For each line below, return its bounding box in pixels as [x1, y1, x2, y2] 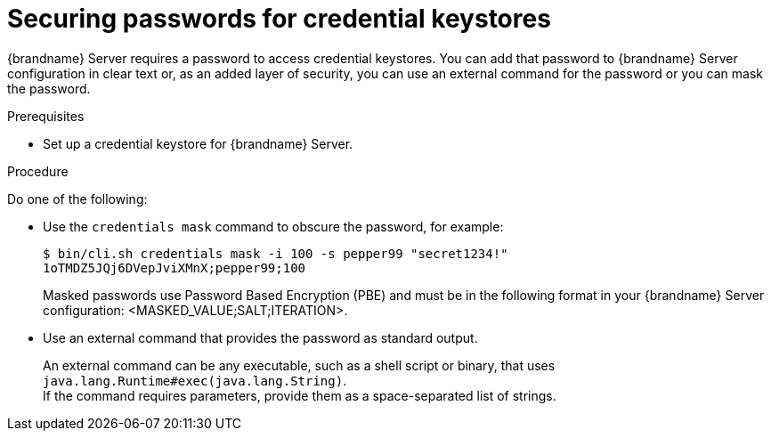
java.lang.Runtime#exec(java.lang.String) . [43, 372, 347, 388]
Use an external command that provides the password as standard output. [43, 329, 478, 345]
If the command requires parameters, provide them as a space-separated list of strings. [43, 387, 556, 403]
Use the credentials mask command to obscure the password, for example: [43, 218, 504, 234]
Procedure [7, 163, 69, 179]
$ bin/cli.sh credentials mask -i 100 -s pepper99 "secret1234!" [43, 246, 508, 261]
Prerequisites [7, 108, 85, 124]
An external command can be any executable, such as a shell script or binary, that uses [43, 357, 556, 373]
